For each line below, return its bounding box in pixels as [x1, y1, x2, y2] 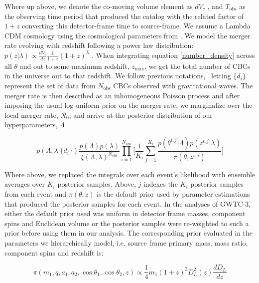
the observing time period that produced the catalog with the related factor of [4, 10, 244, 21]
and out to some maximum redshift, [19, 60, 129, 71]
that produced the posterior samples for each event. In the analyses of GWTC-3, [4, 198, 251, 209]
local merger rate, [4, 109, 58, 120]
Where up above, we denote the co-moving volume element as [4, 1, 193, 11]
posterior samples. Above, [57, 179, 136, 189]
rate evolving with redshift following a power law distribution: [4, 40, 194, 50]
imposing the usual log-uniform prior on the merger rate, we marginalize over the [4, 100, 253, 110]
